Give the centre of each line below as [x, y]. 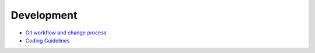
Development [44, 15]
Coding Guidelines [48, 40]
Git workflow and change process [66, 33]
